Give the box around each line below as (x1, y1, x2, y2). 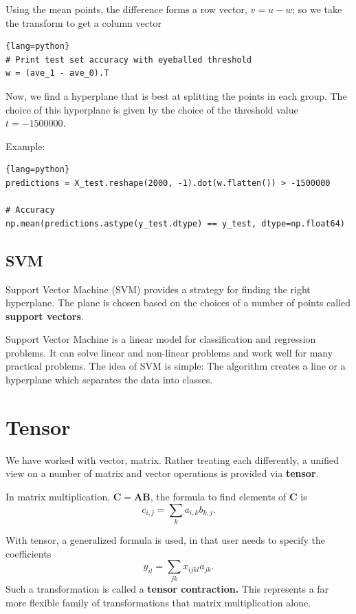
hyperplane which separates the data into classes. (5, 372, 213, 387)
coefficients (5, 546, 52, 560)
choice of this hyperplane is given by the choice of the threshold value (5, 102, 298, 116)
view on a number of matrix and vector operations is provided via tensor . (5, 466, 319, 480)
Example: (5, 138, 45, 153)
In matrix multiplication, (5, 489, 111, 503)
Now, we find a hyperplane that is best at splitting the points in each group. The (5, 88, 347, 103)
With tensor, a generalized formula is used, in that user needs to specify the (5, 532, 325, 547)
